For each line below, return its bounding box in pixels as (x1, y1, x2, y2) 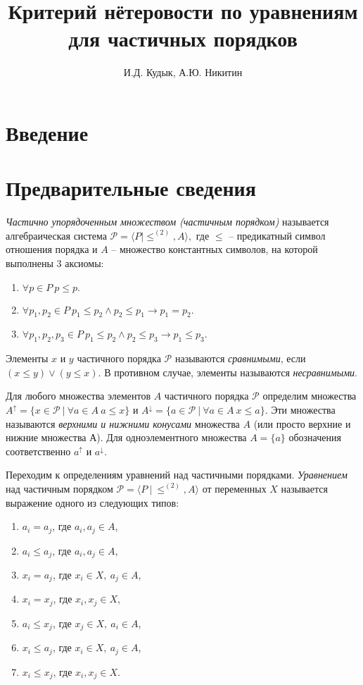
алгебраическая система (6, 228, 107, 242)
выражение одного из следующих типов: (6, 495, 179, 510)
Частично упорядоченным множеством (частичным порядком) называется (6, 214, 329, 229)
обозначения (288, 430, 341, 445)
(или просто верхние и (253, 416, 351, 431)
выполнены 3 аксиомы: (6, 256, 104, 270)
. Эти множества (265, 402, 336, 416)
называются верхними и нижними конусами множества (6, 416, 240, 431)
